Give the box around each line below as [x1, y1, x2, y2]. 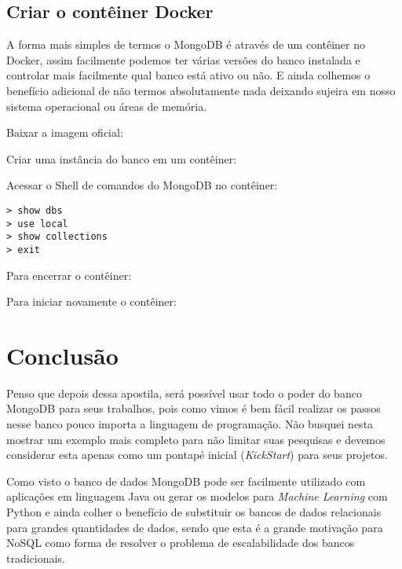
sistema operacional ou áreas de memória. [6, 97, 207, 114]
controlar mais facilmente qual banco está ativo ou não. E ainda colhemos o [6, 67, 371, 83]
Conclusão [6, 339, 119, 371]
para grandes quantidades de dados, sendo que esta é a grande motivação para [6, 519, 383, 535]
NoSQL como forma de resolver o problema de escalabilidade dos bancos [6, 534, 355, 551]
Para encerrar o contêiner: [6, 266, 132, 283]
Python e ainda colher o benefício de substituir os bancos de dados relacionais [6, 504, 382, 520]
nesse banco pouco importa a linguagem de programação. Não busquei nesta [6, 416, 374, 432]
